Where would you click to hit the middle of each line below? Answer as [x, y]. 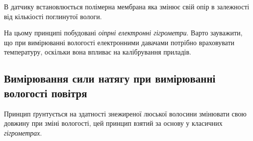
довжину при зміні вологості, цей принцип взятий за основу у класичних [113, 123]
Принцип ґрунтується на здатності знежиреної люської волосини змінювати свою [125, 113]
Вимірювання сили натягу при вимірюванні [110, 78]
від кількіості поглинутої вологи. [53, 16]
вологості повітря [46, 93]
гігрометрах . [23, 132]
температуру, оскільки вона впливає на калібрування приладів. [98, 52]
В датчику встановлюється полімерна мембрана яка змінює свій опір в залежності [127, 6]
